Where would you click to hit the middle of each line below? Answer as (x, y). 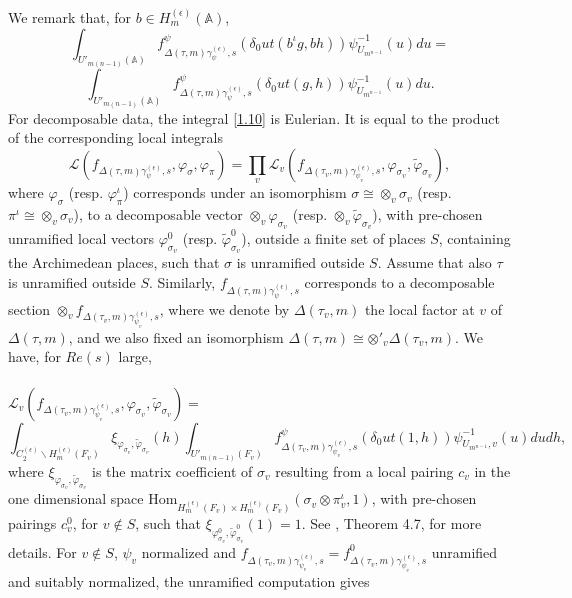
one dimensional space (76, 498)
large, (135, 356)
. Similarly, (182, 281)
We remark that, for (70, 17)
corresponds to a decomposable (399, 281)
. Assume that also (434, 262)
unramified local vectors (81, 238)
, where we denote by (224, 308)
